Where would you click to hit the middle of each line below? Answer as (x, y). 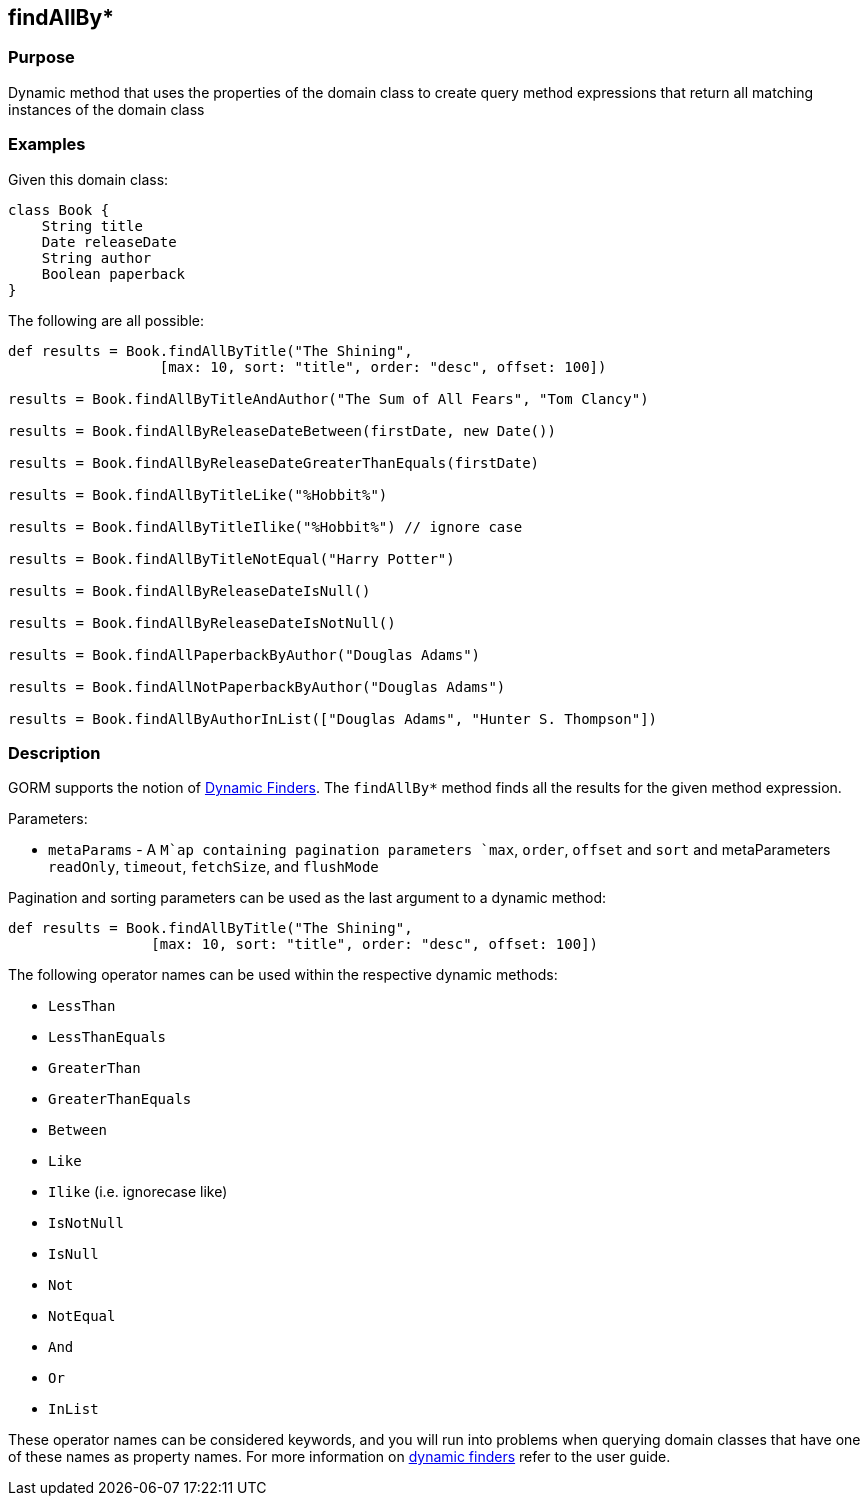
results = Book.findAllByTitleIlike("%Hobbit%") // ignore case (265, 526)
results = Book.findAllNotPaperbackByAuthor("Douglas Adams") (257, 686)
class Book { (59, 209)
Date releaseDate (109, 241)
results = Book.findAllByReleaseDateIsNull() (189, 590)
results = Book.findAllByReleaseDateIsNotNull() (202, 622)
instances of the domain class (106, 109)
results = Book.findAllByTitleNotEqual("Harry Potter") (231, 558)
